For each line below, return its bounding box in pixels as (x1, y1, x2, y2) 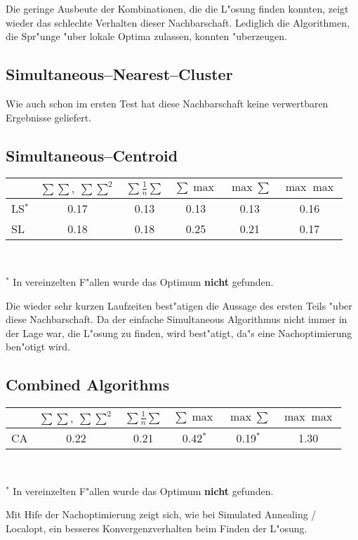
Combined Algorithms (6, 374, 170, 395)
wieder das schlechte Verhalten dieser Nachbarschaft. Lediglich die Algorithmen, (6, 15, 350, 29)
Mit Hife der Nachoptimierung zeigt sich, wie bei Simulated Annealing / (6, 507, 317, 522)
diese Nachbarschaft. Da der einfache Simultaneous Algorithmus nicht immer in (6, 312, 347, 327)
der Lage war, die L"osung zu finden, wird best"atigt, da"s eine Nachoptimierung (6, 325, 352, 340)
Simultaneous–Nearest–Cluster (6, 63, 233, 85)
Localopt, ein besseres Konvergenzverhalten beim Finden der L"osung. (6, 520, 307, 535)
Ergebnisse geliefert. (6, 110, 92, 124)
